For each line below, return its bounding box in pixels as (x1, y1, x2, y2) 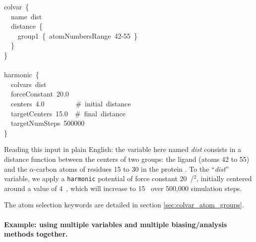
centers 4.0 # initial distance (10, 98, 131, 108)
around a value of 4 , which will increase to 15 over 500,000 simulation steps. (4, 183, 242, 193)
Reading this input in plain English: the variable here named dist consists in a (4, 144, 242, 154)
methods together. (4, 229, 68, 239)
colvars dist (10, 79, 47, 89)
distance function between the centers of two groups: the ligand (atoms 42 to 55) (4, 153, 250, 164)
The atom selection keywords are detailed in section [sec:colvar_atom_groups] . (4, 199, 244, 210)
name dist (10, 11, 42, 21)
